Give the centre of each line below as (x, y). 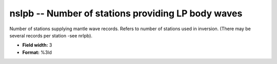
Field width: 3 (37, 45)
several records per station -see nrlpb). (51, 35)
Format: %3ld (37, 52)
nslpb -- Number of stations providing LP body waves (126, 13)
